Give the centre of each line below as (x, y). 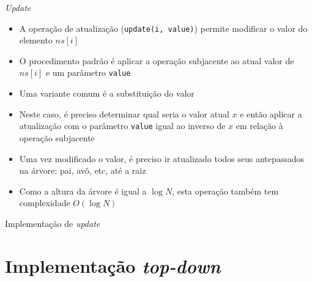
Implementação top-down (113, 265)
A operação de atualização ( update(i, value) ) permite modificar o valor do (163, 28)
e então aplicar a (271, 113)
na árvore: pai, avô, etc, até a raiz (83, 170)
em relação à (259, 126)
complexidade (45, 203)
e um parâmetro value (88, 72)
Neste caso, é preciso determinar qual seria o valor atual (124, 113)
